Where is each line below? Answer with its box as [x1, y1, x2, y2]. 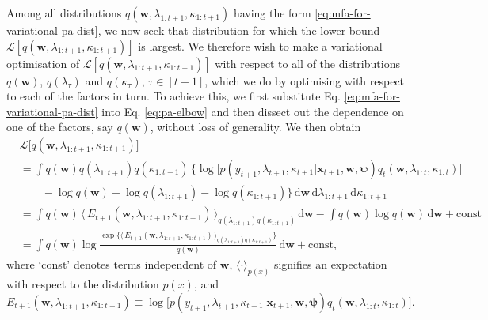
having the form [233, 5, 311, 21]
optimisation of [6, 55, 80, 71]
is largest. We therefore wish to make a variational [138, 37, 383, 54]
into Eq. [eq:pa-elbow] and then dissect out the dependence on [101, 103, 404, 119]
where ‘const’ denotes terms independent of [6, 256, 217, 273]
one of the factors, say [6, 119, 113, 135]
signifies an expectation [273, 256, 387, 273]
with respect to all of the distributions [215, 55, 400, 71]
